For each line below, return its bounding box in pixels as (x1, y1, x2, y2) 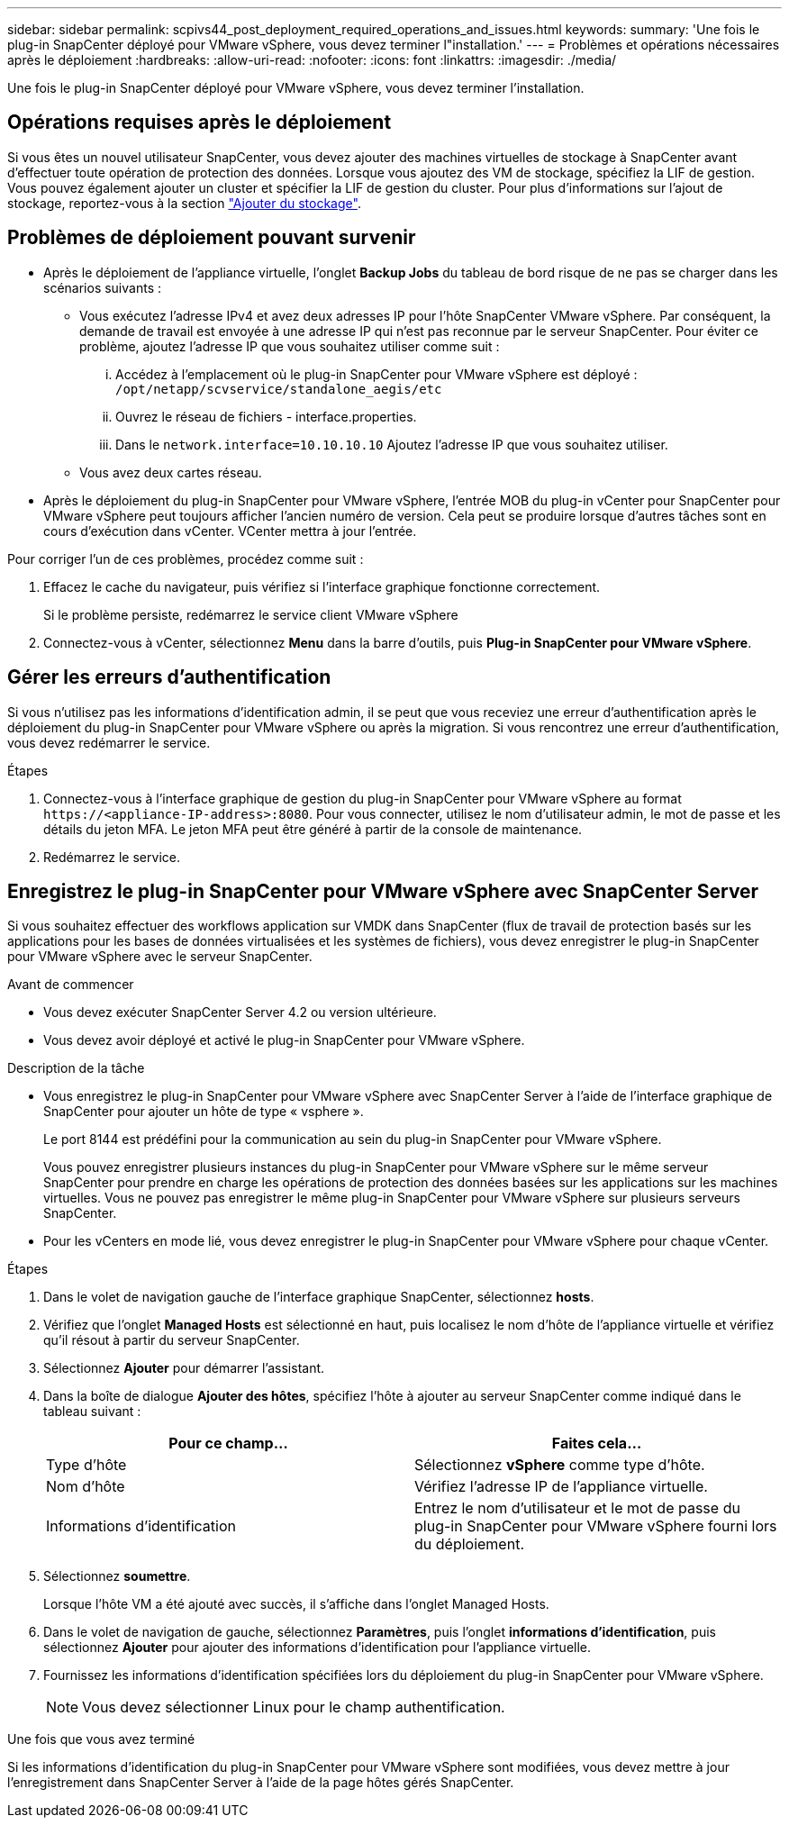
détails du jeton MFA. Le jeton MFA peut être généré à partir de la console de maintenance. (43, 821, 583, 837)
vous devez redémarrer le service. (7, 734, 211, 750)
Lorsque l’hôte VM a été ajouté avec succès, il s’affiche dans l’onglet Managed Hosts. (43, 1596, 549, 1612)
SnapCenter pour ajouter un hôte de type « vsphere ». (43, 1103, 364, 1120)
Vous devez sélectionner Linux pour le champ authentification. (82, 1698, 505, 1717)
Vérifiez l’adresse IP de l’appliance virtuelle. (414, 1477, 708, 1496)
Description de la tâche (7, 1060, 145, 1076)
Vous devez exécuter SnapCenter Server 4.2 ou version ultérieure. (43, 1004, 437, 1021)
